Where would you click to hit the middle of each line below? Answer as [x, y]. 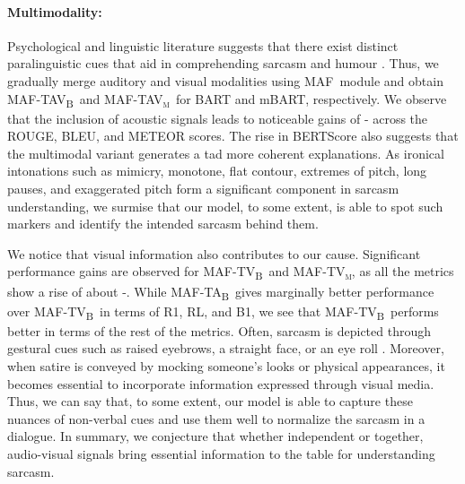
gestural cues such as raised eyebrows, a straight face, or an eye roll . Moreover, [226, 348]
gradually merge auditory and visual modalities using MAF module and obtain [225, 80]
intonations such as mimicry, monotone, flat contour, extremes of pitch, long [217, 171]
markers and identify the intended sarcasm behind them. [163, 224]
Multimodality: [55, 11]
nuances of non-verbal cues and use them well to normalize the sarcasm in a [216, 418]
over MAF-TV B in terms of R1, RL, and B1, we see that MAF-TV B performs [223, 312]
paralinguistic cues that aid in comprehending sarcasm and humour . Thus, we [223, 63]
